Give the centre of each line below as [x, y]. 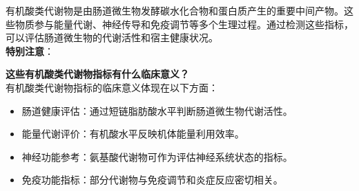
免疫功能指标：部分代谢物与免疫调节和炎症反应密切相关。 [152, 180]
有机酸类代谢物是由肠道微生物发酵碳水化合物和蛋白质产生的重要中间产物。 [175, 10]
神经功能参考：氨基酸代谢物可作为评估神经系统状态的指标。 [157, 156]
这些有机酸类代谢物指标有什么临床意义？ [97, 74]
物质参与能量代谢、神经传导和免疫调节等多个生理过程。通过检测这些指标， [184, 24]
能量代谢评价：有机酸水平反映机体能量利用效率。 [133, 134]
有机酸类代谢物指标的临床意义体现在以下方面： [112, 87]
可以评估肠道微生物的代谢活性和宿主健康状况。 [112, 37]
